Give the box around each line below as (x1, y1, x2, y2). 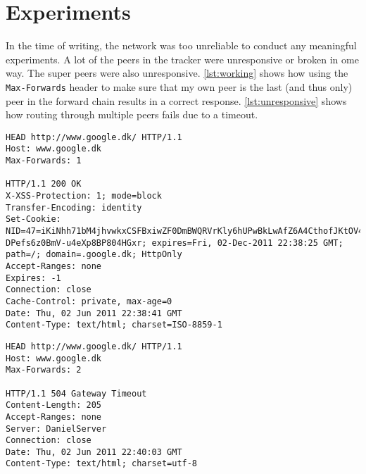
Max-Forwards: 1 (6, 156, 82, 166)
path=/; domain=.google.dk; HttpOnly (6, 249, 182, 260)
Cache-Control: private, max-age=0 (6, 296, 172, 306)
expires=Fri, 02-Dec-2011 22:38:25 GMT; (151, 237, 343, 248)
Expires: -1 (6, 273, 61, 283)
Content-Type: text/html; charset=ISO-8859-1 (6, 320, 222, 330)
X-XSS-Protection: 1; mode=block (6, 191, 162, 201)
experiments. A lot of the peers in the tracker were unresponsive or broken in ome (6, 51, 359, 66)
